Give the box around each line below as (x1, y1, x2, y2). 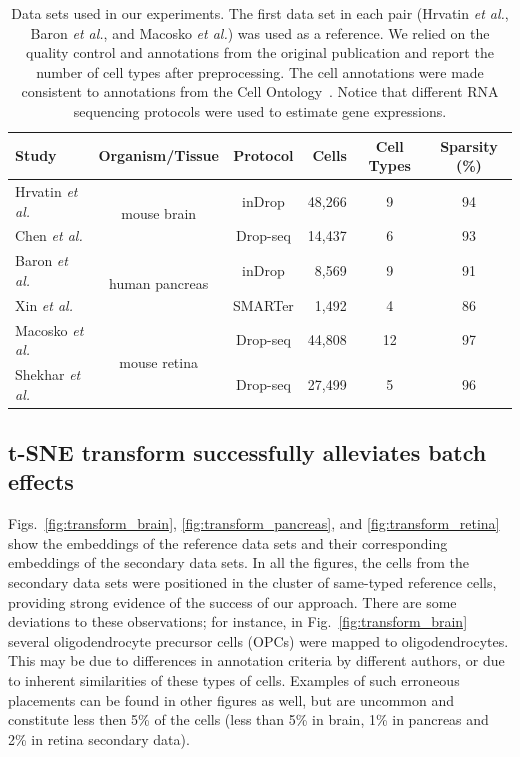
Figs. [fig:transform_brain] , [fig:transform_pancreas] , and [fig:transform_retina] (8, 513, 500, 534)
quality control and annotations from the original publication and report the (26, 42, 494, 63)
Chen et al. (15, 225, 83, 246)
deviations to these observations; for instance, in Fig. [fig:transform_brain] (8, 611, 468, 632)
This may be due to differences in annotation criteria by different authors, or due (8, 650, 505, 671)
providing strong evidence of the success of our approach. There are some (8, 591, 457, 612)
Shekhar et (15, 364, 81, 384)
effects (8, 466, 74, 497)
